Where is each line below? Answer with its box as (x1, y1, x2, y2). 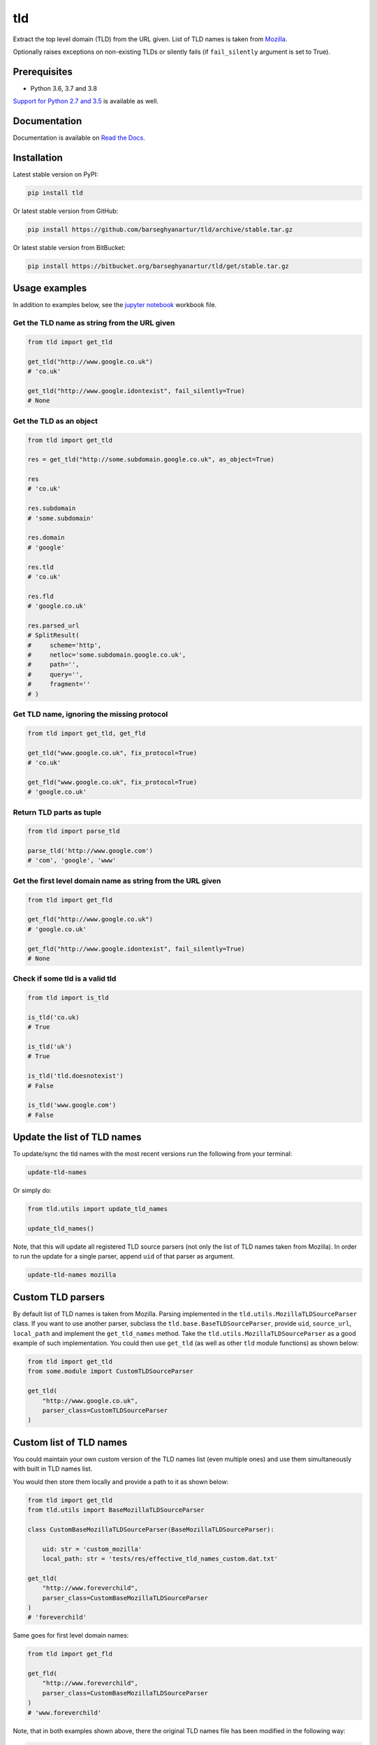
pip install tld (27, 189, 84, 197)
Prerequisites (13, 66, 73, 77)
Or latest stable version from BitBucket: (13, 243, 126, 251)
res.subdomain (27, 505, 76, 512)
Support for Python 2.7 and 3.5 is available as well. (13, 97, 159, 105)
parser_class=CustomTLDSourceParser (42, 1406, 168, 1414)
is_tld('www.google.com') (27, 1101, 117, 1109)
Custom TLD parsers (13, 1291, 105, 1303)
